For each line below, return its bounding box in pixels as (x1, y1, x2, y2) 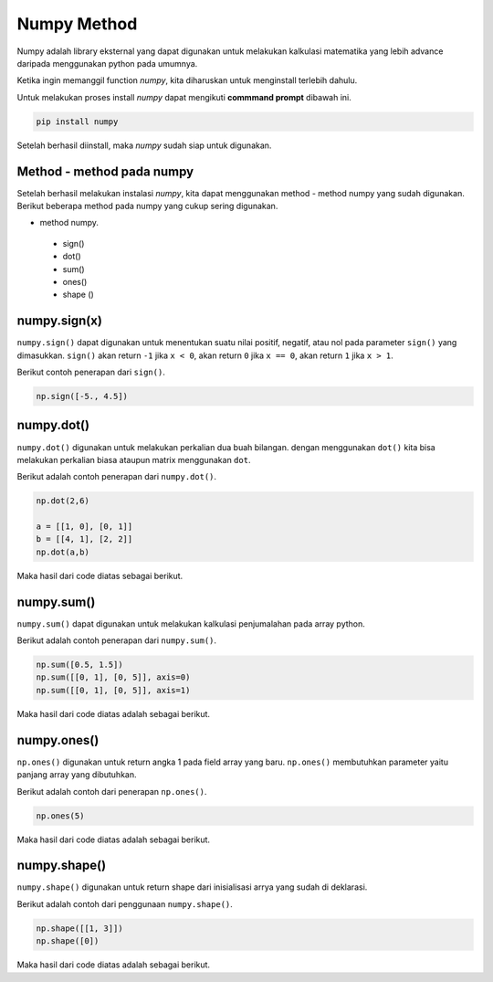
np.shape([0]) (36, 936, 100, 946)
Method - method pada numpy (16, 164, 194, 179)
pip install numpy (36, 116, 119, 127)
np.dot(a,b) (36, 546, 90, 557)
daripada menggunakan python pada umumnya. (16, 58, 198, 69)
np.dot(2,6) (36, 496, 90, 506)
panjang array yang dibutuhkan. (16, 769, 137, 780)
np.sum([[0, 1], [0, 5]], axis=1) (36, 685, 191, 695)
